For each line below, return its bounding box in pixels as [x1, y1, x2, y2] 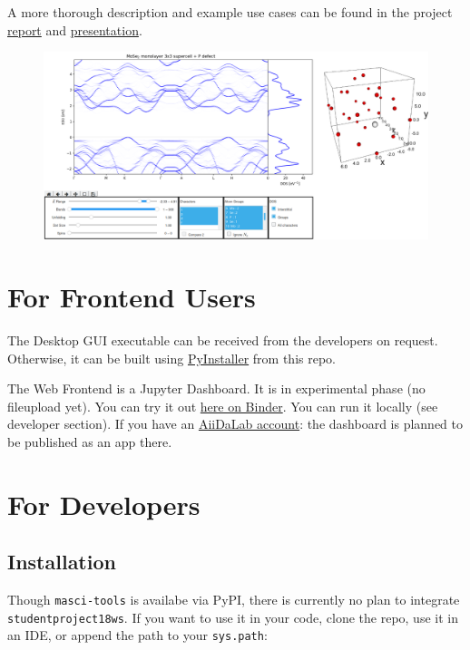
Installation [7, 548, 116, 576]
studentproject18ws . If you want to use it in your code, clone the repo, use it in [7, 607, 458, 626]
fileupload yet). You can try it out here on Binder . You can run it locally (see [7, 396, 438, 415]
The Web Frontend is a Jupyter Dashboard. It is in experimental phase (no [7, 379, 426, 398]
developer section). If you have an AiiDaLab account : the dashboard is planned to [7, 414, 464, 433]
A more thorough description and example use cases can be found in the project [7, 3, 453, 21]
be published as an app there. [7, 432, 172, 451]
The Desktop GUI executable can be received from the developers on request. [7, 330, 438, 349]
